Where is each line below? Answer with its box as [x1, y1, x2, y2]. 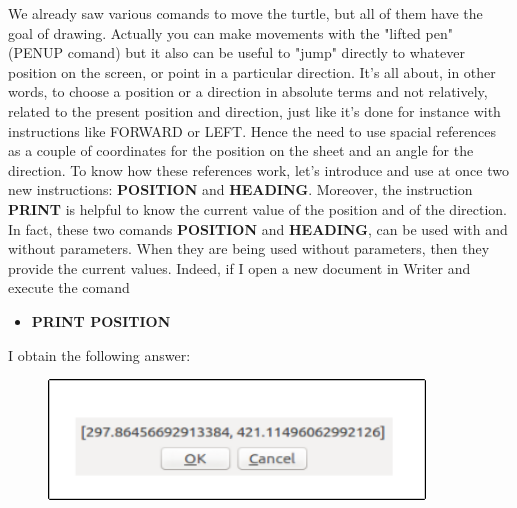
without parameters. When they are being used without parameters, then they [8, 238, 490, 259]
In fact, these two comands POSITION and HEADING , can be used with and [8, 218, 508, 239]
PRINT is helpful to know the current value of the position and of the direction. [8, 198, 507, 219]
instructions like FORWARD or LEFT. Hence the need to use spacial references [8, 120, 496, 141]
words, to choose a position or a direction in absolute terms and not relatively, [8, 81, 488, 102]
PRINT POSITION [31, 310, 171, 331]
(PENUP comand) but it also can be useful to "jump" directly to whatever [8, 42, 465, 63]
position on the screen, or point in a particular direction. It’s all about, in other [8, 61, 496, 82]
